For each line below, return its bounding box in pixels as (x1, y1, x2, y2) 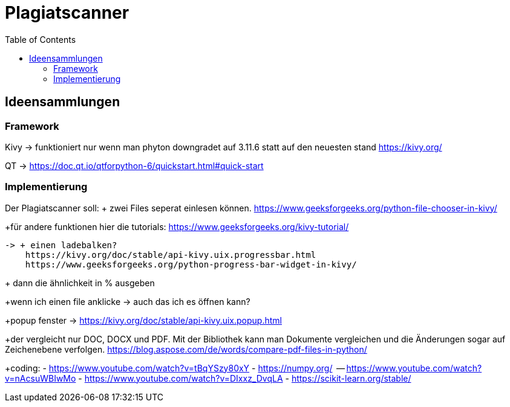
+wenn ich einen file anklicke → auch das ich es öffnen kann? (5, 296, 250, 307)
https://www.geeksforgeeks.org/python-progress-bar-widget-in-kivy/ (25, 259, 357, 269)
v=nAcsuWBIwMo (5, 373, 76, 383)
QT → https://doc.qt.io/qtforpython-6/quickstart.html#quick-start (5, 160, 264, 171)
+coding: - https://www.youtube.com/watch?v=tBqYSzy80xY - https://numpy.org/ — (5, 362, 345, 373)
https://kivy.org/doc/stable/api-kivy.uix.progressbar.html (25, 249, 316, 260)
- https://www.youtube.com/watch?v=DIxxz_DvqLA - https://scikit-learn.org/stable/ (78, 373, 411, 383)
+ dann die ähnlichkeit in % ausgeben (5, 277, 155, 288)
